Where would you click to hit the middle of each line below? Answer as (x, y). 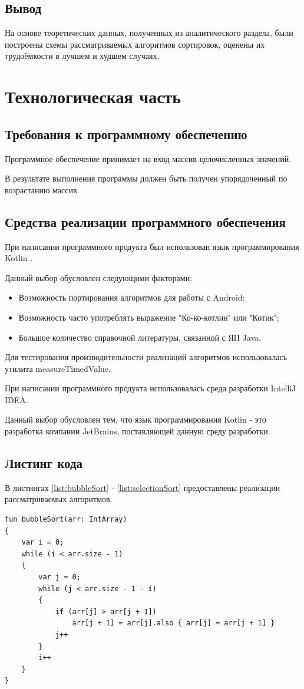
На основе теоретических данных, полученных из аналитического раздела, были (149, 33)
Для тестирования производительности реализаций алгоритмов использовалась (146, 357)
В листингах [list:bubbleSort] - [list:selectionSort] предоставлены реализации (143, 487)
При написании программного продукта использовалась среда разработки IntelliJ (151, 388)
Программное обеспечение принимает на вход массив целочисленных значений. (148, 158)
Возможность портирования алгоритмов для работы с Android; (132, 297)
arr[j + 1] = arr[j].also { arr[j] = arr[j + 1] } (174, 623)
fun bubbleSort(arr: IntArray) (66, 520)
